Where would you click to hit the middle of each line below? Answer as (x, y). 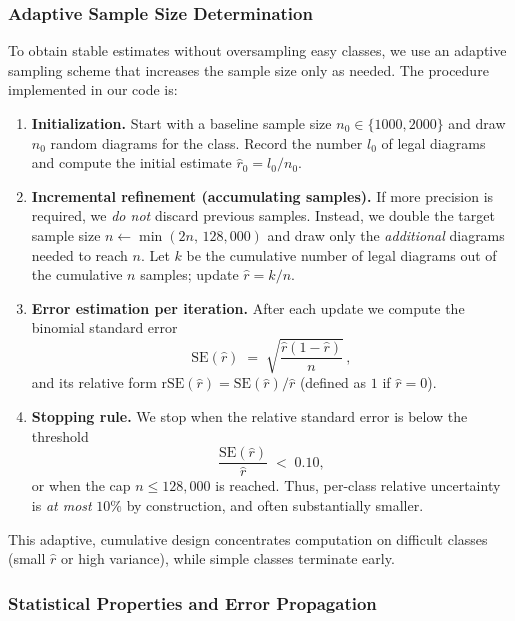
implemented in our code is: (93, 89)
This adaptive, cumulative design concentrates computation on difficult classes (248, 538)
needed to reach (79, 254)
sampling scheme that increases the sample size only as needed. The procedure (248, 69)
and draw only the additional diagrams (386, 234)
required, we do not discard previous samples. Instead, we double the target (263, 215)
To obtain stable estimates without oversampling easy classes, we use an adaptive (257, 50)
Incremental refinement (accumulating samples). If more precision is (262, 195)
